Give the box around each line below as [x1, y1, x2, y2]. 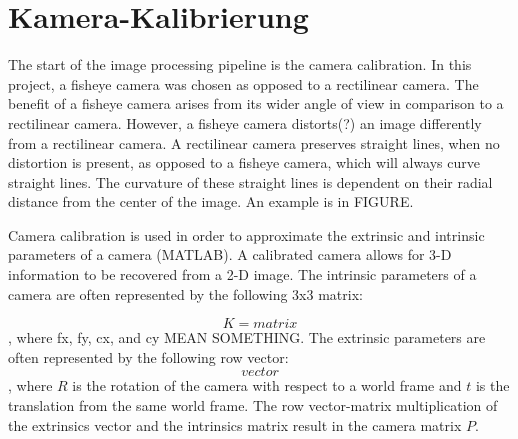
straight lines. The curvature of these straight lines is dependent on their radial [8, 171, 493, 192]
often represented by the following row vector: [8, 346, 289, 367]
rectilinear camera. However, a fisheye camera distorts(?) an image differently [8, 112, 482, 133]
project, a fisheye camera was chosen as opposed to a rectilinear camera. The [8, 73, 479, 94]
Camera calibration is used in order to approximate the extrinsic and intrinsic [8, 224, 485, 245]
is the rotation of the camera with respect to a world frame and [72, 375, 462, 396]
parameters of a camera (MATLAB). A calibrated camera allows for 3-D [8, 244, 452, 265]
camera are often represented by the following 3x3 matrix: [8, 283, 363, 304]
